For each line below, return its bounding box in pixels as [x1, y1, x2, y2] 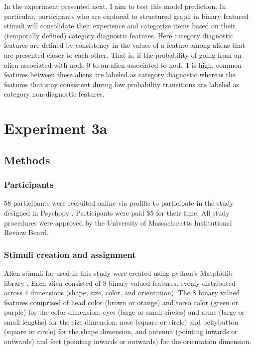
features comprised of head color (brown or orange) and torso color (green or [4, 297, 239, 307]
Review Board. [4, 227, 49, 237]
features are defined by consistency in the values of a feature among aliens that [4, 40, 245, 50]
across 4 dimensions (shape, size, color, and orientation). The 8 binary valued [4, 287, 240, 298]
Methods [4, 152, 50, 167]
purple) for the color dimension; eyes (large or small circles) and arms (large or [4, 307, 245, 317]
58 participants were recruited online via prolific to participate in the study [4, 198, 234, 208]
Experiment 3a [4, 118, 108, 138]
